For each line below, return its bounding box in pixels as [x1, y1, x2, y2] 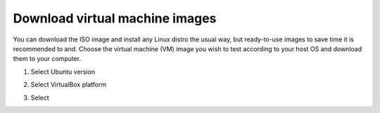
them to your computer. [13, 55, 82, 63]
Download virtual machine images [13, 11, 217, 26]
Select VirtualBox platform [30, 81, 107, 89]
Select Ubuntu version [30, 67, 96, 76]
